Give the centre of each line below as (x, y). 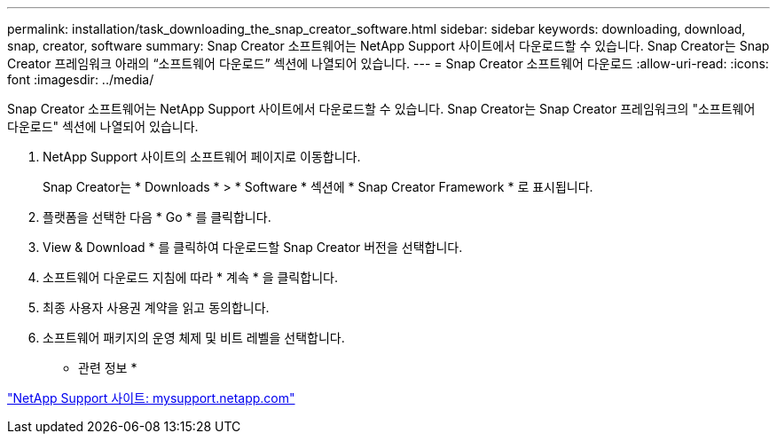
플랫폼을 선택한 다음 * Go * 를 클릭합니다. (157, 217)
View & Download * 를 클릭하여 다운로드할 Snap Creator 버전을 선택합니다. (253, 247)
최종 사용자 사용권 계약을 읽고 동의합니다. (156, 307)
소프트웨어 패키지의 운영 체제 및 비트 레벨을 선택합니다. (194, 338)
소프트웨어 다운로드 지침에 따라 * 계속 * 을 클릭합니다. (190, 277)
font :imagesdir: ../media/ (81, 79)
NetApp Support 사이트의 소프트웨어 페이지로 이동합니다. (202, 157)
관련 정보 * (108, 368)
